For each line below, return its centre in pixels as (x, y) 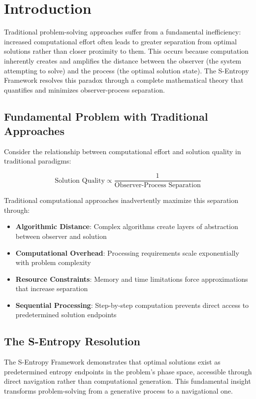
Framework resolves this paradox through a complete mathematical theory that (124, 80)
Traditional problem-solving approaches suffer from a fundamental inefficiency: (123, 32)
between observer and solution (61, 236)
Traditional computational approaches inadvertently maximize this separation (121, 200)
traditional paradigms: (38, 161)
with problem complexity (53, 262)
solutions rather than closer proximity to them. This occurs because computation (126, 51)
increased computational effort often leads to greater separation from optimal (120, 41)
